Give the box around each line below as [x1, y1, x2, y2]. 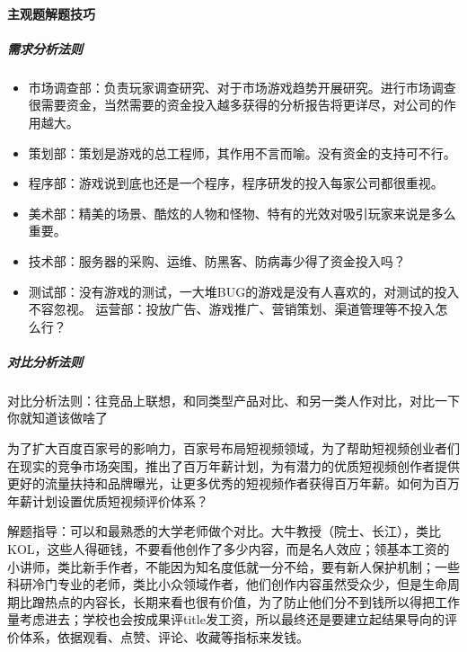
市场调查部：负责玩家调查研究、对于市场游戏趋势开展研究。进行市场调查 [28, 77, 456, 96]
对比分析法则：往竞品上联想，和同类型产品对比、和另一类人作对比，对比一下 [7, 390, 460, 409]
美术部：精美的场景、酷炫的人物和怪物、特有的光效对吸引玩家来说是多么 [28, 203, 456, 222]
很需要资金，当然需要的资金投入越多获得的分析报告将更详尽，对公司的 [28, 95, 444, 114]
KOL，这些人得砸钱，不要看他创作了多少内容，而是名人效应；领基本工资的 [7, 540, 450, 558]
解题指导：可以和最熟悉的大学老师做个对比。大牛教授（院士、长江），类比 [7, 522, 441, 540]
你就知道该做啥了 [7, 408, 108, 427]
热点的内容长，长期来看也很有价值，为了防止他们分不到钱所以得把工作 [44, 592, 460, 611]
